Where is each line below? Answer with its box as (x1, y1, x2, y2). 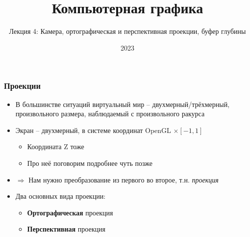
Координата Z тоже (27, 141, 84, 152)
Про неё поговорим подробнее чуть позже (27, 158, 152, 168)
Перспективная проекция (27, 224, 105, 234)
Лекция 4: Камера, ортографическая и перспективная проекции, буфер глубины (9, 26, 246, 36)
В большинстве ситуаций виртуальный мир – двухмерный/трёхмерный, (15, 99, 230, 109)
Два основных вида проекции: (15, 191, 106, 201)
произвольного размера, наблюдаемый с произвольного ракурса (15, 108, 205, 119)
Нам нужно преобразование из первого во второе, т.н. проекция (28, 174, 219, 184)
